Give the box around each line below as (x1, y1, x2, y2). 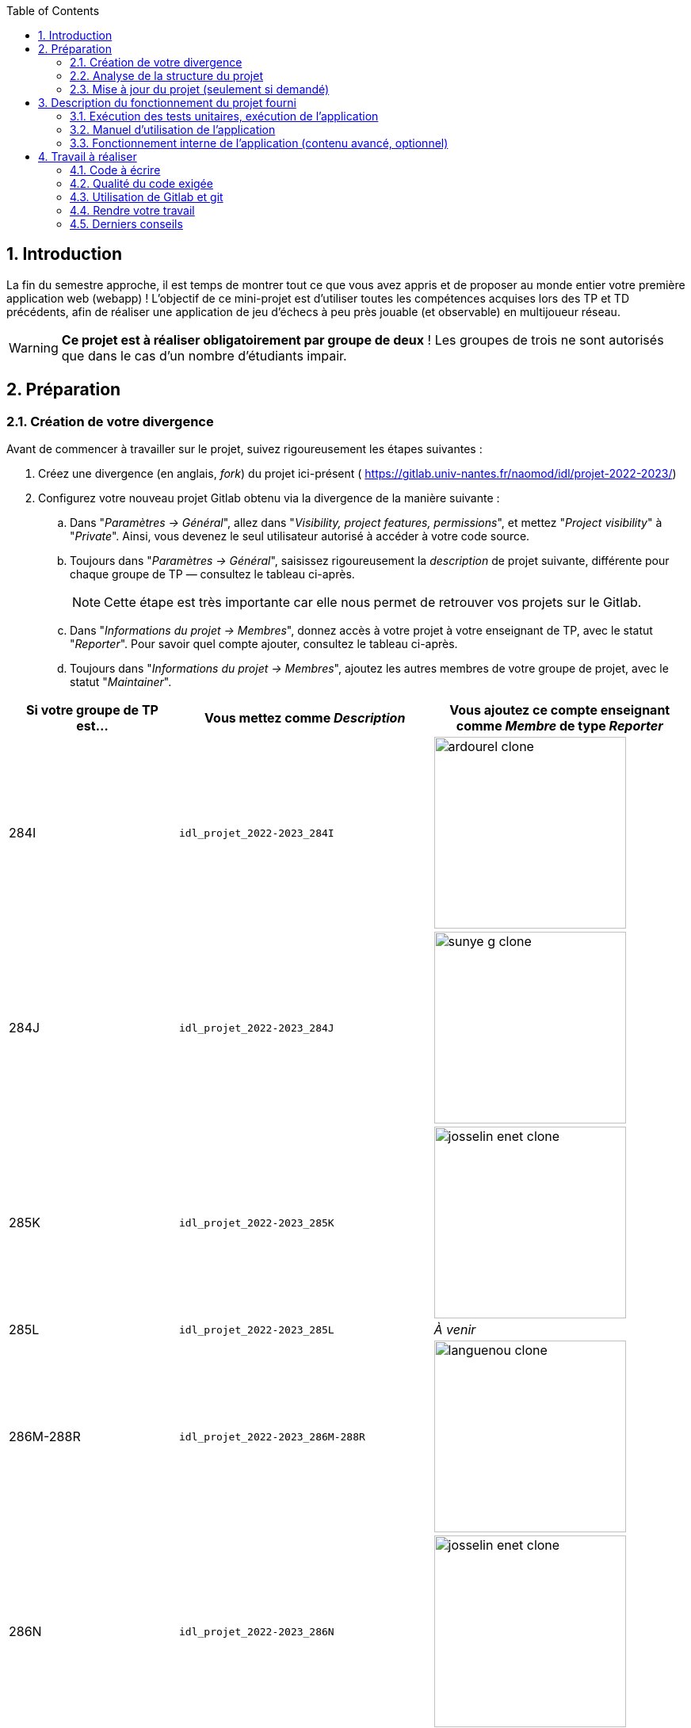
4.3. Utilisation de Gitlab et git (70, 190, 223, 204)
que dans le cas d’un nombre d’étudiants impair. (61, 347, 347, 364)
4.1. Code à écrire (70, 163, 161, 177)
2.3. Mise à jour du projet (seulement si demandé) (70, 82, 330, 96)
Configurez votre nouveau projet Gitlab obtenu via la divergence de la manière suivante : (38, 491, 500, 505)
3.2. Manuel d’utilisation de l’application (70, 123, 276, 136)
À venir (433, 1322, 476, 1338)
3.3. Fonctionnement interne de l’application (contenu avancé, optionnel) (70, 136, 449, 150)
